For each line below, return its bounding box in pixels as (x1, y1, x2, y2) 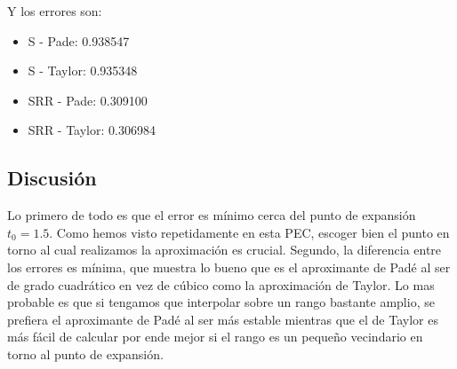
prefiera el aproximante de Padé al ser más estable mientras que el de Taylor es (7, 310, 438, 328)
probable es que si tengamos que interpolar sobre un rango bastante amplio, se (7, 293, 435, 311)
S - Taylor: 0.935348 (28, 61, 138, 80)
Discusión (7, 164, 97, 192)
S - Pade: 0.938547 (28, 31, 130, 50)
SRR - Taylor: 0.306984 (28, 121, 156, 139)
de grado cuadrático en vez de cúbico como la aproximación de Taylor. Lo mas (7, 275, 435, 294)
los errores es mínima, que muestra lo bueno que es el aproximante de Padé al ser (7, 257, 451, 276)
